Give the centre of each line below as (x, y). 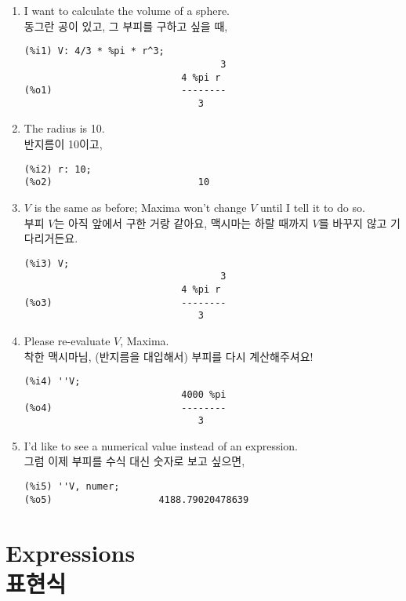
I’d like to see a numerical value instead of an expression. (161, 445)
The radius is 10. (64, 128)
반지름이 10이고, (63, 144)
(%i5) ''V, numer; (72, 487)
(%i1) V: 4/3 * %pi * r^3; (94, 51)
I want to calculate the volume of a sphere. (127, 10)
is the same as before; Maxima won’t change (140, 207)
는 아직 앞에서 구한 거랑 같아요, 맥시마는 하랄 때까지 (181, 222)
